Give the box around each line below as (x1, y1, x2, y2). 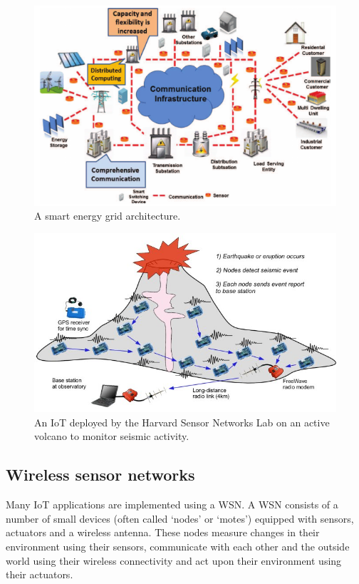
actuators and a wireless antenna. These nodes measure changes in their (6, 525, 320, 540)
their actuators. (6, 567, 73, 582)
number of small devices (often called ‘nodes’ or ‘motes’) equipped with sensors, (6, 511, 354, 526)
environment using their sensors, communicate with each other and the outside (6, 539, 350, 554)
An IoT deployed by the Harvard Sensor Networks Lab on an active (34, 414, 330, 429)
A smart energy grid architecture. (34, 208, 181, 223)
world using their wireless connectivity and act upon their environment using (6, 553, 342, 568)
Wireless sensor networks (6, 463, 195, 486)
